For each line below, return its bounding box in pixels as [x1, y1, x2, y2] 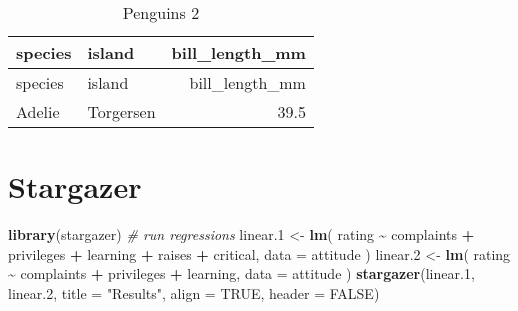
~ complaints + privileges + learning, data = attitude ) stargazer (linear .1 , [8, 263, 475, 284]
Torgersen [87, 100, 156, 123]
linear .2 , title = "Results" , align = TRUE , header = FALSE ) [8, 282, 380, 303]
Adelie [16, 100, 60, 123]
